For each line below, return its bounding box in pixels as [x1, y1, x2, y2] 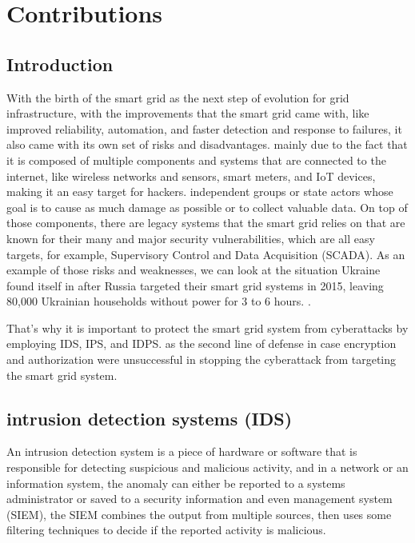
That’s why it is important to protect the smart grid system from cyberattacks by [6, 319, 409, 336]
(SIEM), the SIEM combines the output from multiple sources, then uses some [6, 505, 392, 522]
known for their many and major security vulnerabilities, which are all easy [6, 230, 375, 246]
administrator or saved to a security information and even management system [6, 490, 393, 507]
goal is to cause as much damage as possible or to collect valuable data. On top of [6, 198, 408, 215]
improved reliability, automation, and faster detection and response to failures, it [6, 120, 402, 137]
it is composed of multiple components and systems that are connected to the [6, 151, 386, 168]
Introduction [6, 51, 114, 76]
